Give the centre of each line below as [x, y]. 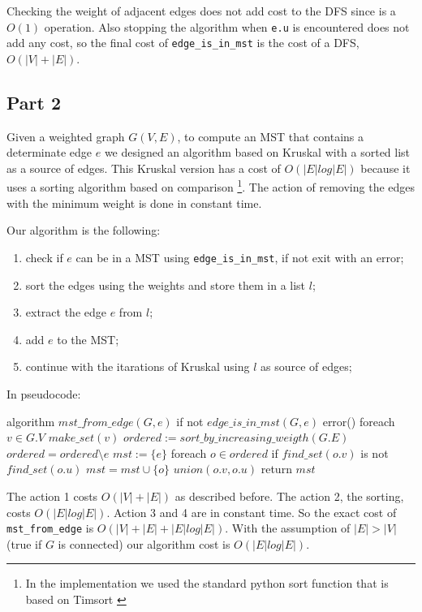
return [276, 469]
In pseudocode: [44, 393]
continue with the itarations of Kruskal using [138, 366]
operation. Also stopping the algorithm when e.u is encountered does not [227, 26]
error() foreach [359, 421]
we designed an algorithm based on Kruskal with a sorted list [257, 152]
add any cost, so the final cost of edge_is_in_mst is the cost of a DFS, [183, 43]
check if [44, 257]
